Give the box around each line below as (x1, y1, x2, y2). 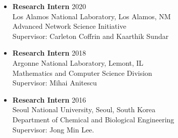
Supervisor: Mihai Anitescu (12, 77, 97, 88)
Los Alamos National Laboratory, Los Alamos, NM (12, 11, 171, 21)
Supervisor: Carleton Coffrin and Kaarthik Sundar (12, 30, 169, 41)
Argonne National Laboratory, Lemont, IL (12, 57, 144, 68)
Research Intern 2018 (12, 48, 86, 58)
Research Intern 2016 (12, 94, 86, 105)
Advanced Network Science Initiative (12, 21, 126, 31)
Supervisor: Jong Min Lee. (12, 124, 94, 134)
